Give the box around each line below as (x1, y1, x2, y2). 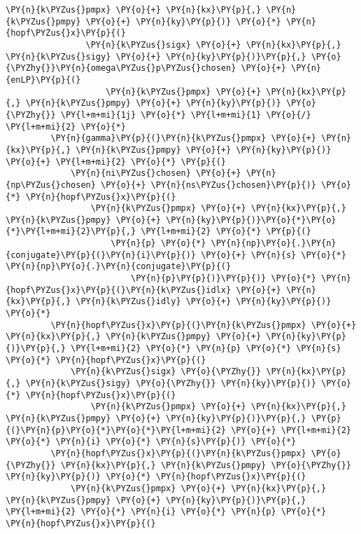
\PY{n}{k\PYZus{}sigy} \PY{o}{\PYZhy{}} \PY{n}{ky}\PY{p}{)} (25, 378, 316, 388)
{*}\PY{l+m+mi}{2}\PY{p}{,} (6, 226, 136, 237)
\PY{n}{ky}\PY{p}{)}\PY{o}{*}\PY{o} (166, 214, 337, 225)
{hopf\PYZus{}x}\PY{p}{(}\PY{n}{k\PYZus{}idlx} (6, 285, 232, 295)
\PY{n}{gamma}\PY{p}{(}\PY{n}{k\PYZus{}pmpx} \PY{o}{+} (50, 133, 316, 144)
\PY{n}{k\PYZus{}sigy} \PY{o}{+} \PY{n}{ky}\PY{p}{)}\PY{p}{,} (6, 51, 306, 62)
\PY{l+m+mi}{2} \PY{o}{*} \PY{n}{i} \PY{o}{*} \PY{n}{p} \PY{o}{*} (6, 507, 327, 517)
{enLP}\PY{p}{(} (6, 74, 81, 85)
